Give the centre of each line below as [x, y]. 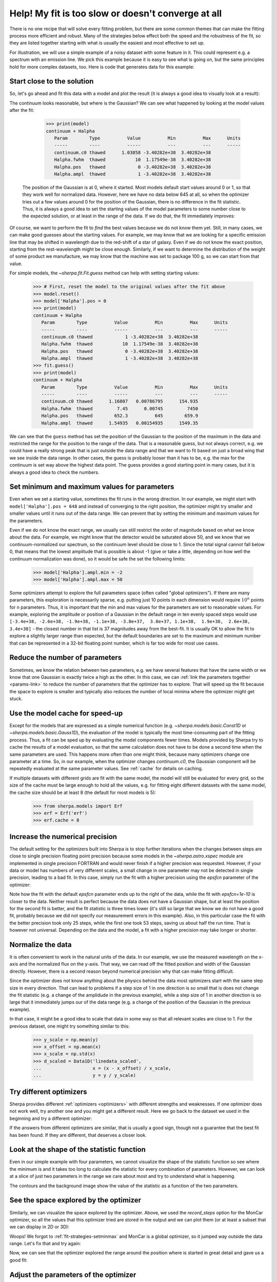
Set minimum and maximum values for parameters [92, 487]
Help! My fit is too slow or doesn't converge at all [116, 13]
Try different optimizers [48, 1091]
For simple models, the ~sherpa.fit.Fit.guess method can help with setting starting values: [104, 273]
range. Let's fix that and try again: [45, 1244]
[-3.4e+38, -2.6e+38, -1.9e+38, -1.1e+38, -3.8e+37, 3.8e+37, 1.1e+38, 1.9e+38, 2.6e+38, [130, 622]
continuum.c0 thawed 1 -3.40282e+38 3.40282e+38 [120, 337]
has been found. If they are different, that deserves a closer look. [78, 1135]
